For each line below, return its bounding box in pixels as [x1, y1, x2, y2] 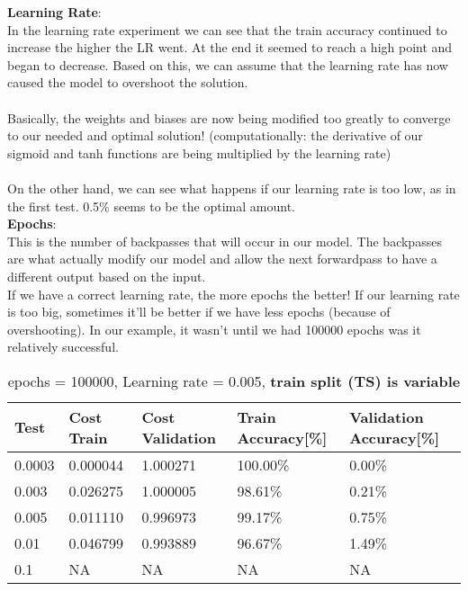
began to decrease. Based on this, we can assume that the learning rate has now [7, 55, 448, 74]
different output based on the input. [7, 266, 206, 285]
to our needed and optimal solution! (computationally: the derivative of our [7, 126, 423, 145]
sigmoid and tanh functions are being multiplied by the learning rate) [7, 143, 391, 162]
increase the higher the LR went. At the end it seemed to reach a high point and [7, 38, 453, 57]
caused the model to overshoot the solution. [7, 73, 248, 92]
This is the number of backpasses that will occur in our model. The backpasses [7, 231, 442, 250]
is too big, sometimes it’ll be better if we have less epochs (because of [7, 302, 391, 321]
